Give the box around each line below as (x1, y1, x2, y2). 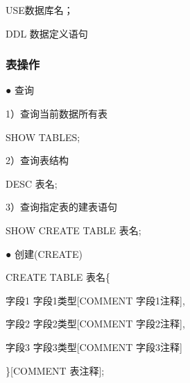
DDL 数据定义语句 (6, 26, 88, 40)
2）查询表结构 (6, 153, 69, 168)
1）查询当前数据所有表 (6, 106, 107, 120)
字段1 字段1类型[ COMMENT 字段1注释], (6, 293, 185, 307)
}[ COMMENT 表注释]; (6, 363, 105, 377)
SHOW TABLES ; (6, 129, 80, 144)
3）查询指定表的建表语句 (6, 199, 117, 214)
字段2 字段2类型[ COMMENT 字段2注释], (6, 316, 185, 331)
